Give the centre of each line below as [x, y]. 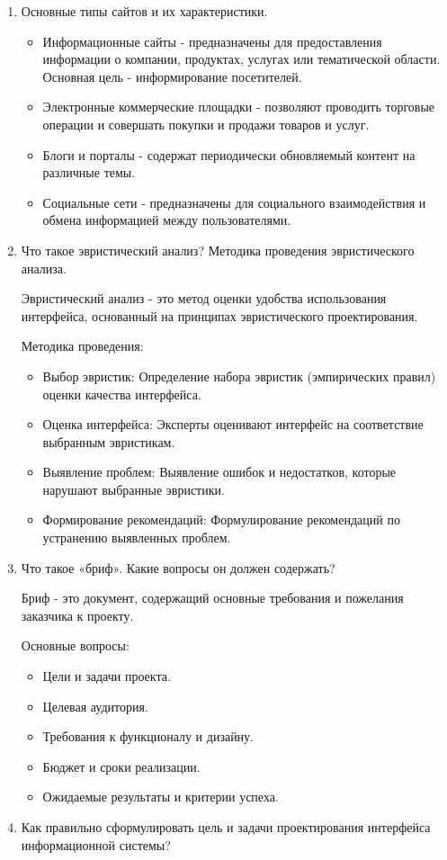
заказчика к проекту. [77, 615]
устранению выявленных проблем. [137, 537]
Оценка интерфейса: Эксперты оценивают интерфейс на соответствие [233, 424]
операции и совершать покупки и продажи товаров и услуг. [206, 124]
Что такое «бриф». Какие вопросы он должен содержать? [178, 567]
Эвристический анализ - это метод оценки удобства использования [204, 298]
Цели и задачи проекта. [107, 676]
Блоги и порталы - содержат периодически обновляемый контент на [229, 154]
